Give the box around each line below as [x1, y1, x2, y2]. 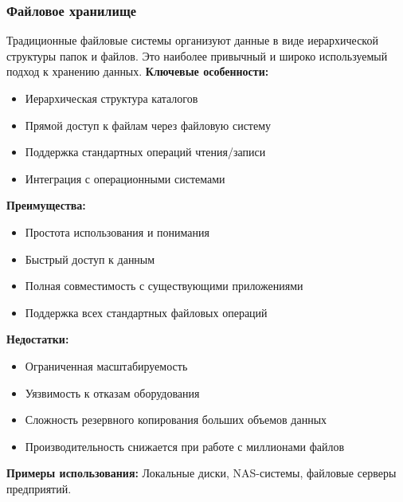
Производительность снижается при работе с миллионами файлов [25, 437, 345, 454]
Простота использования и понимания [25, 223, 209, 240]
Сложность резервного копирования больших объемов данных [25, 411, 327, 428]
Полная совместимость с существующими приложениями [25, 277, 303, 294]
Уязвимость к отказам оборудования [25, 384, 200, 401]
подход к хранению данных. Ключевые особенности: [6, 63, 269, 80]
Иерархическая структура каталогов [25, 90, 198, 106]
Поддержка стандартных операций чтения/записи [25, 143, 266, 160]
